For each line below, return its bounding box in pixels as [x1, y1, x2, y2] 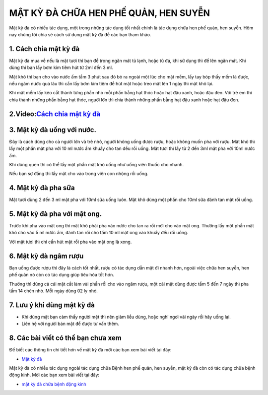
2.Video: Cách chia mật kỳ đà [9, 110, 101, 118]
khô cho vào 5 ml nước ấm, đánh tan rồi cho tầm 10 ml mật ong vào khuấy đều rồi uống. [9, 230, 189, 236]
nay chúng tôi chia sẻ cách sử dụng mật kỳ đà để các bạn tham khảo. [9, 31, 151, 37]
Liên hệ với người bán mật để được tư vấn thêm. [21, 321, 119, 327]
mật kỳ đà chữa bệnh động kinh [21, 381, 86, 387]
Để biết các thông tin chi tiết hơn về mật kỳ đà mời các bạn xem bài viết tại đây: [9, 347, 172, 353]
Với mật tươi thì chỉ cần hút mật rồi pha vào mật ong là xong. [9, 239, 132, 245]
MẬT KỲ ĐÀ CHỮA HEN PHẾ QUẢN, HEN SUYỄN [9, 7, 210, 18]
